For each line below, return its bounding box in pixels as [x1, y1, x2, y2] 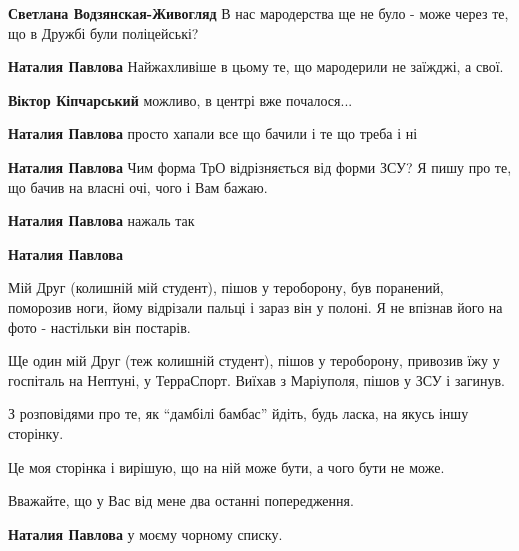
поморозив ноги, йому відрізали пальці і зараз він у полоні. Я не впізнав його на [8, 296, 503, 317]
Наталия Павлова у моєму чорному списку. [8, 523, 283, 544]
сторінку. [8, 422, 64, 443]
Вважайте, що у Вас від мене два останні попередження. [8, 490, 354, 511]
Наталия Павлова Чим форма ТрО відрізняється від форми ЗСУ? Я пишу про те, [8, 156, 512, 177]
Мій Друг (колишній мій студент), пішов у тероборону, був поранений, [8, 277, 444, 298]
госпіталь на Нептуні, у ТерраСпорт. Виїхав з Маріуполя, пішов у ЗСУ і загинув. [8, 369, 505, 390]
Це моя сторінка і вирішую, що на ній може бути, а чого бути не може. [8, 456, 445, 477]
